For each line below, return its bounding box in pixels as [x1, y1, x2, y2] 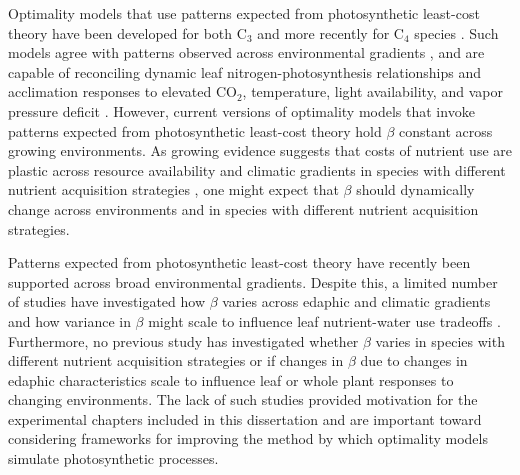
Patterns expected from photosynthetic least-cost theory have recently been [8, 252, 471, 273]
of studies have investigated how [8, 291, 205, 312]
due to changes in [360, 350, 468, 371]
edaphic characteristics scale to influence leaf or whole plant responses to [8, 369, 454, 390]
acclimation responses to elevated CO [8, 81, 237, 102]
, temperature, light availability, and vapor [242, 81, 503, 102]
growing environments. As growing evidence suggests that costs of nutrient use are [8, 140, 512, 161]
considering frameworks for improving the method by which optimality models [8, 428, 488, 449]
